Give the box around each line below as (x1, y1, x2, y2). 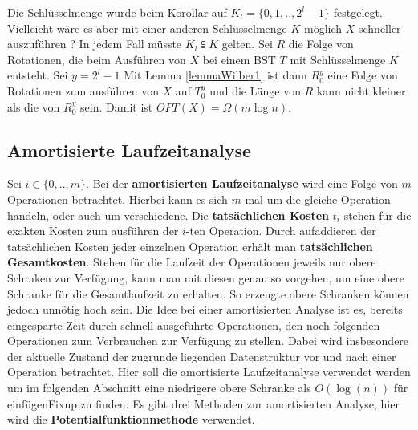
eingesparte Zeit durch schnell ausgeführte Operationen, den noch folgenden (7, 316, 380, 333)
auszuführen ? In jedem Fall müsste (7, 35, 182, 52)
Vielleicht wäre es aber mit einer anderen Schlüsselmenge (7, 19, 287, 36)
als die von (7, 98, 60, 115)
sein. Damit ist (80, 98, 153, 115)
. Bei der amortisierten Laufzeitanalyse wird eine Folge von (86, 175, 398, 192)
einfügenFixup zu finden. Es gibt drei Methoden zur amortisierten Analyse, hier (7, 395, 400, 412)
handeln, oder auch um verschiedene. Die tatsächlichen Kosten (7, 206, 330, 223)
